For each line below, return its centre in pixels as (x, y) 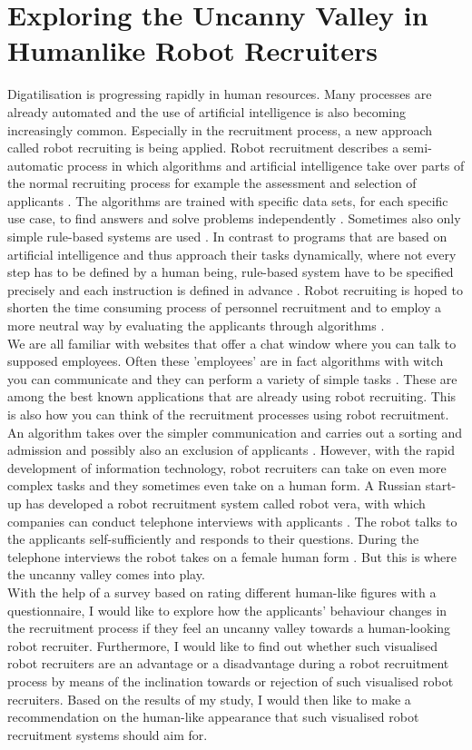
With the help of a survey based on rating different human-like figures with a (222, 592)
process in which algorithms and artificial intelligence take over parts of (266, 165)
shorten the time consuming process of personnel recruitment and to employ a (225, 307)
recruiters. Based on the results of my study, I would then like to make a (209, 699)
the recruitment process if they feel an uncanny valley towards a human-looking (229, 628)
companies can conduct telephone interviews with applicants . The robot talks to (232, 521)
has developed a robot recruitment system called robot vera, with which (226, 503)
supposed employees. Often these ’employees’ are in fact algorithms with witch (226, 361)
